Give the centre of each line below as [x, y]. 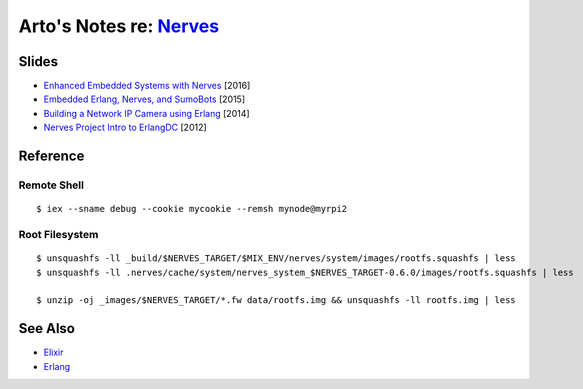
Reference [51, 156]
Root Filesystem [58, 234]
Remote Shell [51, 185]
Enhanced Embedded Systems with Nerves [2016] [147, 86]
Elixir [53, 352]
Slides [38, 61]
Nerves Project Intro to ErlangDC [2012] [125, 127]
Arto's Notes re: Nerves [119, 26]
